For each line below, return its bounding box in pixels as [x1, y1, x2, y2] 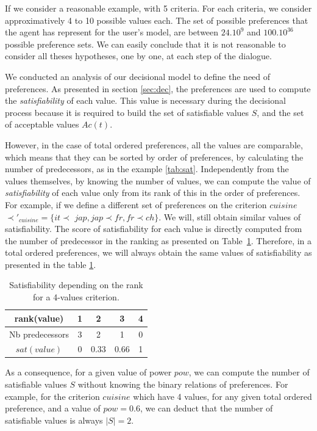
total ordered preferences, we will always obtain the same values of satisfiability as [5, 246, 312, 259]
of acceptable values [5, 118, 79, 131]
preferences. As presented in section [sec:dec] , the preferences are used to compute [5, 82, 311, 95]
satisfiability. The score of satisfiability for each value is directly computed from [5, 222, 302, 235]
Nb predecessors [9, 327, 69, 340]
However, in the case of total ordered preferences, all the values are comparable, [5, 138, 303, 151]
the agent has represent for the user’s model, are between [5, 26, 219, 38]
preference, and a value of [5, 402, 101, 415]
